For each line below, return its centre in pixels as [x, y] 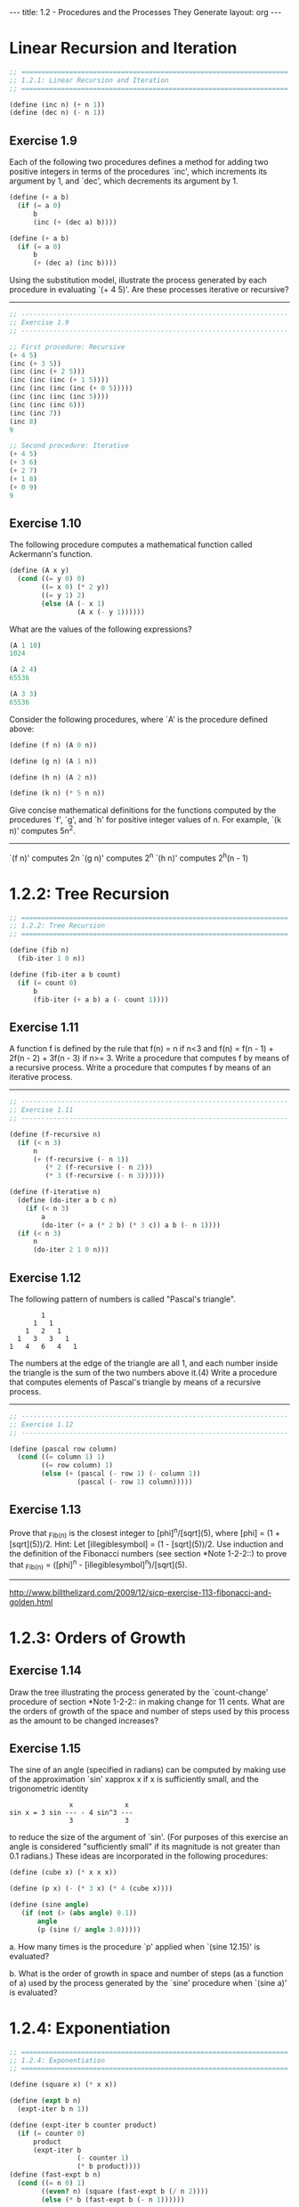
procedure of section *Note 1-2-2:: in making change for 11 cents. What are [147, 1701]
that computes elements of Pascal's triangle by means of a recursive [135, 1382]
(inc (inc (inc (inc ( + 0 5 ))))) [71, 388]
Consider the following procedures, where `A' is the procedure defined [139, 719]
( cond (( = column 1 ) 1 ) [61, 1457]
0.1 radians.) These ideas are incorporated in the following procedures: [139, 1856]
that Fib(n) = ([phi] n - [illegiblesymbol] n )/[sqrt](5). [98, 1565]
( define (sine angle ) [49, 1905]
